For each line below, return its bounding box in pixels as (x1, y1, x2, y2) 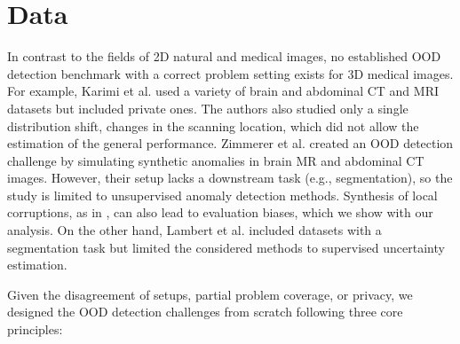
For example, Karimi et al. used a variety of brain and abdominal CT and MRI (7, 82, 439, 100)
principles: (7, 320, 63, 339)
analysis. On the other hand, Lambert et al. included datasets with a (7, 221, 382, 239)
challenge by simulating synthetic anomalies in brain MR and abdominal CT (7, 151, 424, 169)
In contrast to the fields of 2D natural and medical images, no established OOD (7, 47, 441, 66)
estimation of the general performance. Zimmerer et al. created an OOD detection (7, 134, 454, 152)
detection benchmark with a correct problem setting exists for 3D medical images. (7, 64, 454, 82)
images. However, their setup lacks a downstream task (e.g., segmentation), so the (7, 168, 453, 187)
